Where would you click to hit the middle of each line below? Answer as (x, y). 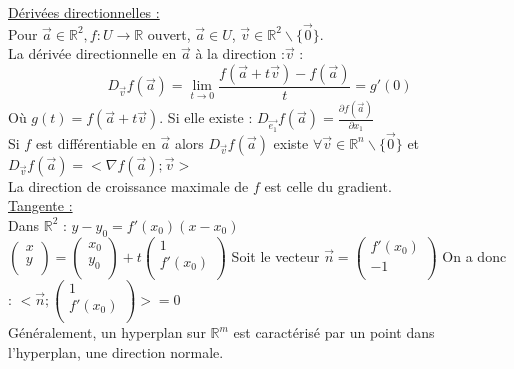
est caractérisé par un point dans (334, 332)
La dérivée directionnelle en (92, 53)
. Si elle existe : (206, 117)
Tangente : (40, 205)
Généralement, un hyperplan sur (107, 332)
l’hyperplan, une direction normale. (116, 351)
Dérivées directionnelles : (84, 12)
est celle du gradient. (328, 185)
